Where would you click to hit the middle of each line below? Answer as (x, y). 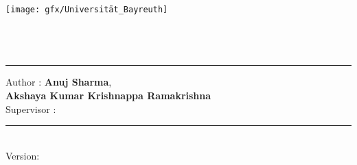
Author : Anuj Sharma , (59, 82)
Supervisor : (31, 109)
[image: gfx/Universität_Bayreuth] (87, 10)
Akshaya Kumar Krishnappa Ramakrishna (108, 96)
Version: (23, 155)
